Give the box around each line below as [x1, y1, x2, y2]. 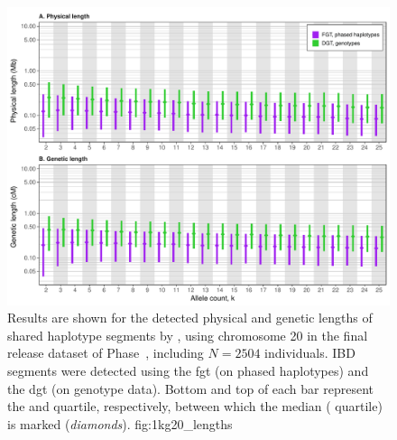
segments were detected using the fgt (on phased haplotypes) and [7, 360, 369, 379]
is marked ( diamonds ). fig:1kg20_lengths [7, 414, 233, 433]
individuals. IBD [264, 343, 355, 362]
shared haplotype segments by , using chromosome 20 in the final [7, 325, 368, 344]
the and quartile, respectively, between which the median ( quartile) [7, 397, 383, 416]
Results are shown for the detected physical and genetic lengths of [7, 308, 373, 327]
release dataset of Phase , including [7, 343, 204, 362]
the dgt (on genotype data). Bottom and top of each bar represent [7, 379, 374, 398]
